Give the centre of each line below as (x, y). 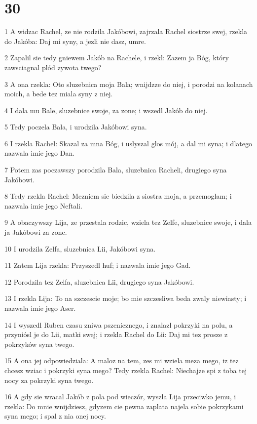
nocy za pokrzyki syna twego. (49, 380)
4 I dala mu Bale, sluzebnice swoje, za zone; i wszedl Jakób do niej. (106, 110)
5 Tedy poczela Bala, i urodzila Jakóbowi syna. (76, 127)
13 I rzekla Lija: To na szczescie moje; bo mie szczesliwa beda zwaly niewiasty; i (126, 298)
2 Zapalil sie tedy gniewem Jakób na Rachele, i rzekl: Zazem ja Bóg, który (117, 58)
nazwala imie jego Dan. (40, 153)
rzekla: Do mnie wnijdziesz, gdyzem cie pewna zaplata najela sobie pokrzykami (124, 406)
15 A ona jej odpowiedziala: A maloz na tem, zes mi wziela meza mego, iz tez (122, 360)
